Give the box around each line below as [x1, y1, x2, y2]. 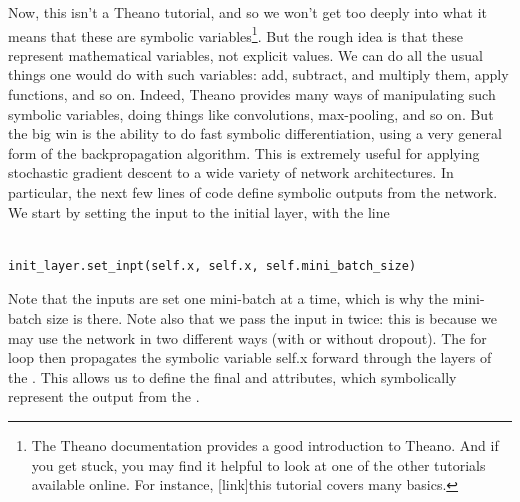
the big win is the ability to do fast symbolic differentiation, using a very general [8, 123, 502, 144]
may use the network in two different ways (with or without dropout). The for [8, 327, 487, 348]
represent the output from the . [8, 386, 200, 407]
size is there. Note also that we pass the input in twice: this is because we [46, 307, 498, 328]
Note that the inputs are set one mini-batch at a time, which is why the [8, 288, 449, 309]
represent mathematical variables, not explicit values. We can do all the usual [8, 44, 483, 65]
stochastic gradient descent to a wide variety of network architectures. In [8, 162, 454, 183]
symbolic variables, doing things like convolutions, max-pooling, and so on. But [8, 103, 494, 124]
